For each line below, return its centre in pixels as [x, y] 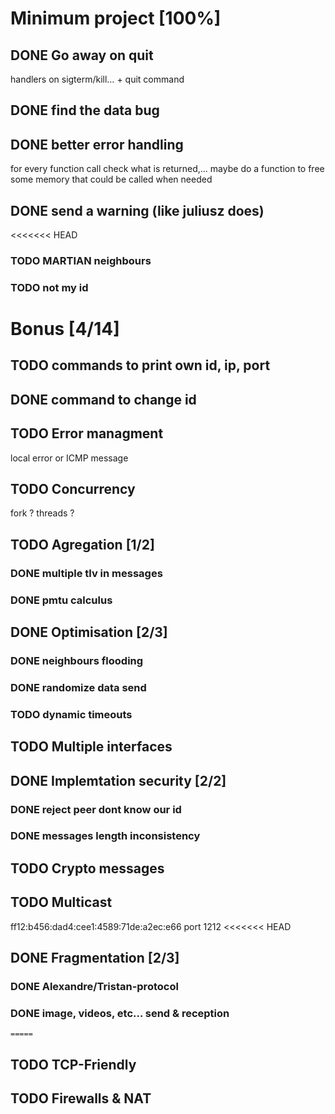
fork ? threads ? [42, 513]
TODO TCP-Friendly [73, 1064]
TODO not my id [49, 287]
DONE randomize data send [78, 687]
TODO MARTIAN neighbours [81, 260]
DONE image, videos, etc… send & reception [120, 1013]
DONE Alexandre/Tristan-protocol [94, 986]
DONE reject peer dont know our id [96, 809]
